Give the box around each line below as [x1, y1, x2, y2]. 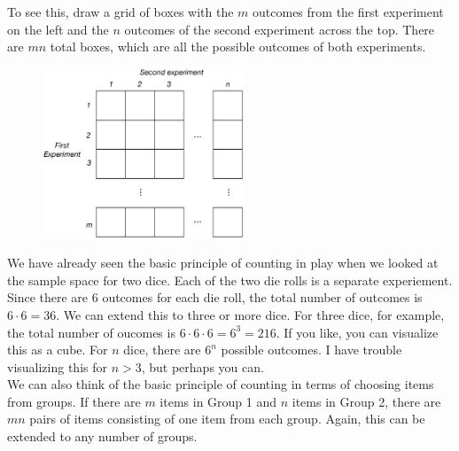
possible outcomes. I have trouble [221, 340, 402, 359]
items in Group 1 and [159, 392, 277, 410]
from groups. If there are [7, 392, 141, 410]
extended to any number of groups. [7, 427, 198, 446]
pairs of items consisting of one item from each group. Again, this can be [29, 409, 425, 428]
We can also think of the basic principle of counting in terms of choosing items [7, 375, 434, 393]
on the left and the [7, 19, 109, 38]
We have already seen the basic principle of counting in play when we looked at [7, 253, 439, 272]
